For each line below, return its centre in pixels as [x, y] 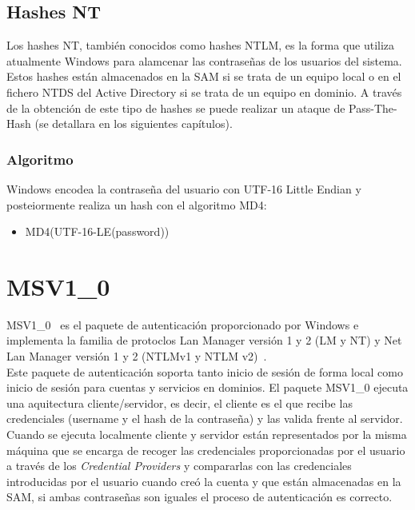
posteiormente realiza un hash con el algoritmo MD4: [137, 204]
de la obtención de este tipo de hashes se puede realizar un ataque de [176, 108]
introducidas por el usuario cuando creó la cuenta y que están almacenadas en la [204, 481]
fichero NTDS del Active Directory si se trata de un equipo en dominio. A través [204, 92]
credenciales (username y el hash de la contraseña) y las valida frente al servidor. [205, 418]
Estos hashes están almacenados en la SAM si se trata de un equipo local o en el [204, 76]
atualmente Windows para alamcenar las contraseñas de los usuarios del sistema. [204, 60]
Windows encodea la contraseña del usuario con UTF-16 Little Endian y [184, 188]
